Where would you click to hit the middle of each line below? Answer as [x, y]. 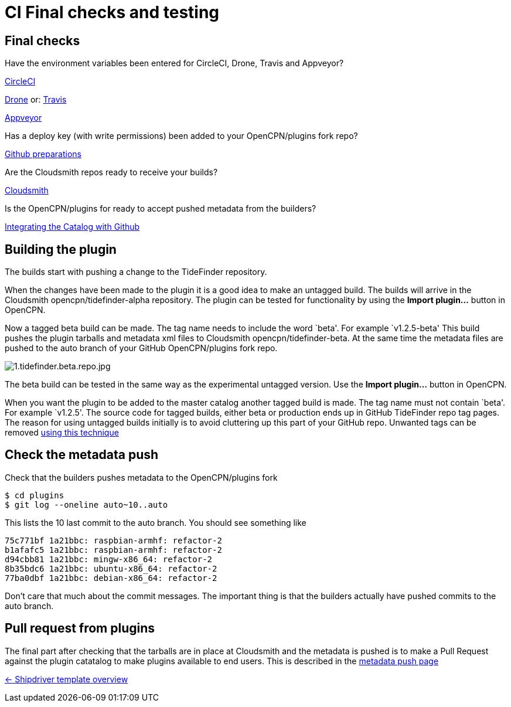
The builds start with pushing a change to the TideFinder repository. [136, 272]
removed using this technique [62, 433]
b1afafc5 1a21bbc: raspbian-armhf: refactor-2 [113, 550]
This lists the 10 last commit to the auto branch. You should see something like [156, 522]
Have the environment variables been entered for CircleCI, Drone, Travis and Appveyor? [174, 63]
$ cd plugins [35, 495]
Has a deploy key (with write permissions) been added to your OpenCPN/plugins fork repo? [181, 136]
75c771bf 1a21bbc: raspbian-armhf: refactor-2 [113, 540]
